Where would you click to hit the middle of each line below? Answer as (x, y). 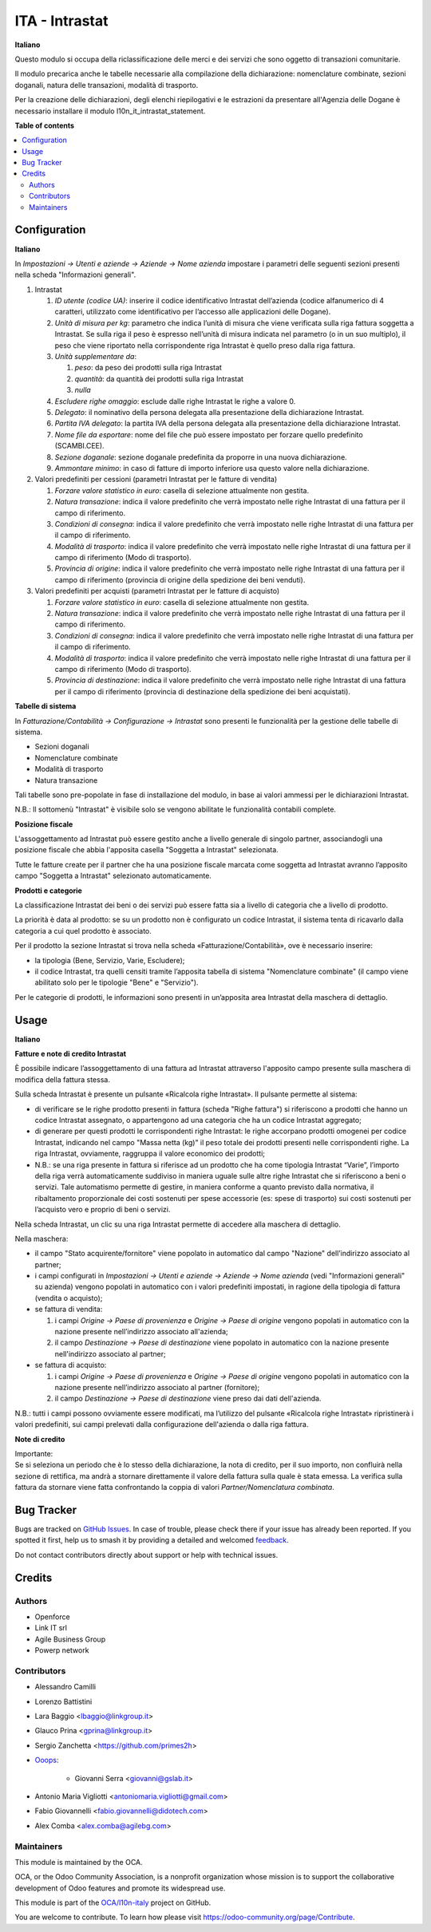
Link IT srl (51, 1628)
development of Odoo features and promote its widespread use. (120, 1888)
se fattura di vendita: (69, 1310)
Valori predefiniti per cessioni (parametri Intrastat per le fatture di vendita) (156, 480)
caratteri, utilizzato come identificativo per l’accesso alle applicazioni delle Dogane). (193, 312)
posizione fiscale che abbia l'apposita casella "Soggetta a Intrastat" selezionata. (146, 850)
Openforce (53, 1617)
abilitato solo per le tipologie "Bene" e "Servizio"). (117, 982)
